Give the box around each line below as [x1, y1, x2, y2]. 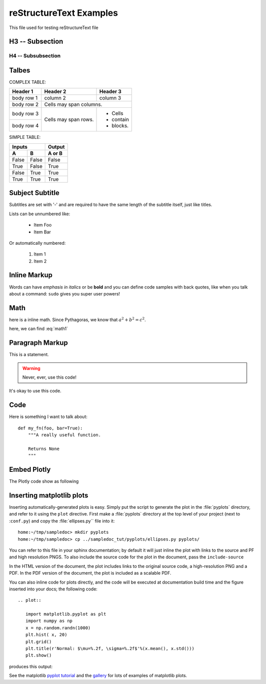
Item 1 [33, 251, 46, 257]
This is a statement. [9, 352, 49, 358]
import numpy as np [25, 618, 73, 624]
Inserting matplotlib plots [9, 491, 89, 499]
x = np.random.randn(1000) [25, 625, 91, 630]
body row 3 [12, 110, 39, 117]
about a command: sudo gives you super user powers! [9, 291, 120, 296]
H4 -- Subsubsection [9, 52, 61, 59]
